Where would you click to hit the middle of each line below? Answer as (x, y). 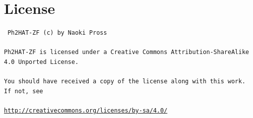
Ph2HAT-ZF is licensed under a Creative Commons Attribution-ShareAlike (126, 52)
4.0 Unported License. (41, 62)
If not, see (24, 91)
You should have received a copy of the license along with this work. (125, 82)
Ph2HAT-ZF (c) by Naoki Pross (57, 33)
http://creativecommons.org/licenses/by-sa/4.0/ (86, 111)
